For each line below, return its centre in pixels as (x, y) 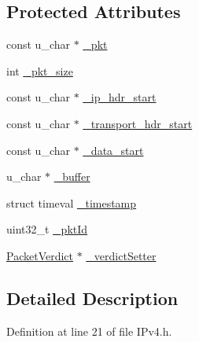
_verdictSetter (121, 255)
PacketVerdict (40, 255)
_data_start (113, 150)
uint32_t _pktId (47, 229)
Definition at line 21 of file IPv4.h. (89, 331)
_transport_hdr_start (138, 123)
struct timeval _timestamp (72, 202)
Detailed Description (92, 298)
